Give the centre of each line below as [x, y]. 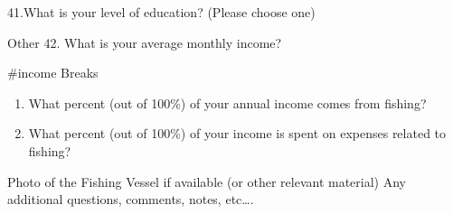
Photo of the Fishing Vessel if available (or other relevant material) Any [207, 181]
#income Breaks [53, 73]
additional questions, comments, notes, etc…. [131, 199]
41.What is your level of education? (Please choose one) [161, 12]
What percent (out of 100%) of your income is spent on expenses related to [237, 133]
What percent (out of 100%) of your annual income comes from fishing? [227, 102]
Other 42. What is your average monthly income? [145, 42]
